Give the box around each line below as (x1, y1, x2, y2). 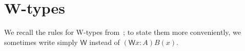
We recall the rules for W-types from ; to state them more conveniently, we (4, 27, 241, 37)
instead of (89, 36, 120, 47)
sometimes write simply (4, 36, 78, 47)
